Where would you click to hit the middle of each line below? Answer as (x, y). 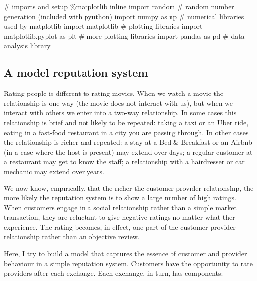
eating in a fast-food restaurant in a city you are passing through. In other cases (126, 132)
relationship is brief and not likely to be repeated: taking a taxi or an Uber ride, (126, 122)
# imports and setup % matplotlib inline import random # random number (119, 6)
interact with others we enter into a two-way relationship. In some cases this (120, 113)
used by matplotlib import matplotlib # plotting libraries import (103, 26)
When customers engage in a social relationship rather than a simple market (121, 207)
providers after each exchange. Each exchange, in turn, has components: (114, 273)
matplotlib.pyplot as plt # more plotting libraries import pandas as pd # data (124, 36)
